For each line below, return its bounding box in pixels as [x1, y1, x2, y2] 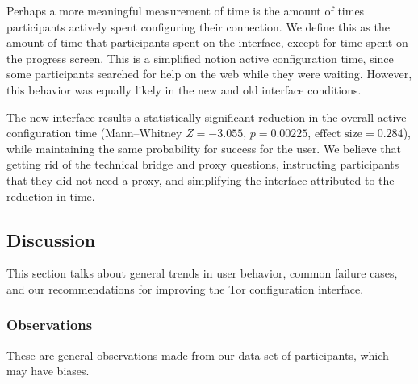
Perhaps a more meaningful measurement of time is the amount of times [6, 2, 365, 19]
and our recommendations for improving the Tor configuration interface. [6, 280, 364, 297]
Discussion [6, 227, 96, 252]
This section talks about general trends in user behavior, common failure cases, [6, 265, 398, 282]
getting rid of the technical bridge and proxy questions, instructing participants [6, 156, 399, 173]
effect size [314, 128, 363, 140]
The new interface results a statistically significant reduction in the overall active [6, 108, 407, 125]
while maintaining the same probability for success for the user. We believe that [6, 140, 401, 157]
